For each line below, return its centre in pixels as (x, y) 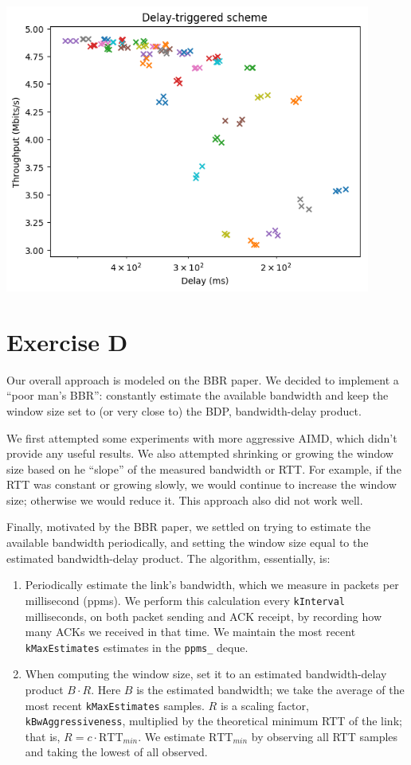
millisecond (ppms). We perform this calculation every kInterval (185, 600)
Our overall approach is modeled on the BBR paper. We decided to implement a (203, 379)
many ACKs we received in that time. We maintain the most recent (190, 632)
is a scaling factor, (264, 705)
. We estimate (172, 736)
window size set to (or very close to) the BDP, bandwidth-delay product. (184, 410)
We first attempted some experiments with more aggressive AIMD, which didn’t (202, 437)
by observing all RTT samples (325, 736)
